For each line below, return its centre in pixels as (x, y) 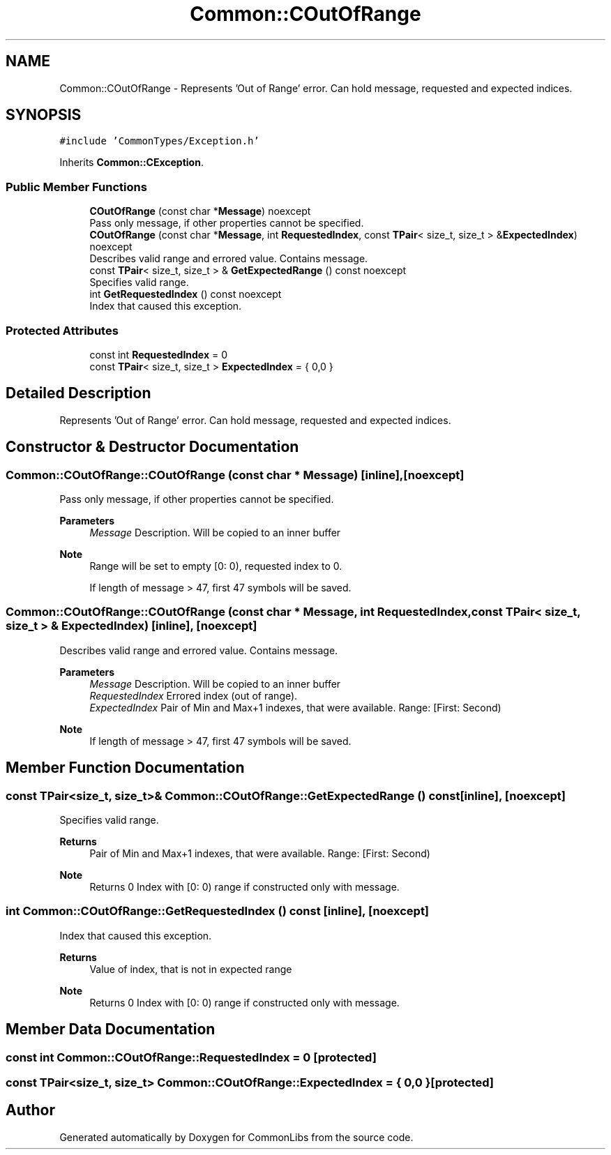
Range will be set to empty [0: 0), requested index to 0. (216, 566)
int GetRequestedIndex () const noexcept (186, 294)
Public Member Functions (76, 187)
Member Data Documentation (111, 1029)
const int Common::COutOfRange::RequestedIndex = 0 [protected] (191, 1057)
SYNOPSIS (44, 115)
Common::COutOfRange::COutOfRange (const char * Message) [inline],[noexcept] (235, 475)
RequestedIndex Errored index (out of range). (194, 695)
